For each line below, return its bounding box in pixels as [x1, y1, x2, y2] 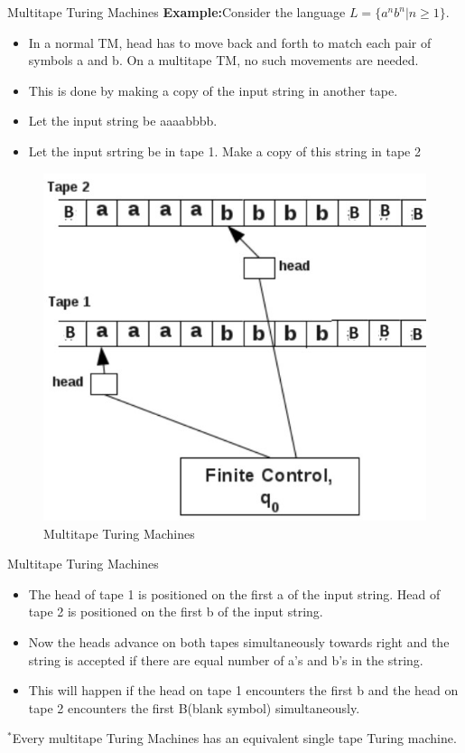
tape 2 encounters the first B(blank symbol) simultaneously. [28, 698, 360, 717]
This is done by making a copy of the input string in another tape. [28, 80, 398, 99]
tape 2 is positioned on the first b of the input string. [28, 602, 323, 621]
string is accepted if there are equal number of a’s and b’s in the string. [28, 650, 423, 669]
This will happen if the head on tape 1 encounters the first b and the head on [28, 681, 459, 700]
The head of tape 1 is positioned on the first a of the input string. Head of [28, 584, 441, 603]
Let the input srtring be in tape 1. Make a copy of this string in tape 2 [28, 141, 421, 160]
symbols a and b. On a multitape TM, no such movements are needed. [28, 51, 419, 70]
